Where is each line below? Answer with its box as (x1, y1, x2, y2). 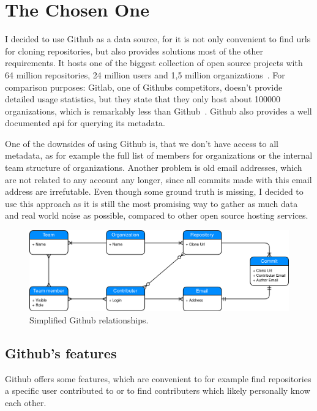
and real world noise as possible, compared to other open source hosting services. (5, 209, 308, 222)
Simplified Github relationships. (29, 313, 149, 326)
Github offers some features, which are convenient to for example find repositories (5, 372, 311, 385)
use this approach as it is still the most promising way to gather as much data (5, 197, 298, 209)
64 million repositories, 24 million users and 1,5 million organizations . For (5, 68, 285, 81)
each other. (5, 396, 47, 409)
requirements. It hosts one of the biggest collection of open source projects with (5, 56, 303, 69)
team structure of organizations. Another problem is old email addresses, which (5, 161, 302, 174)
